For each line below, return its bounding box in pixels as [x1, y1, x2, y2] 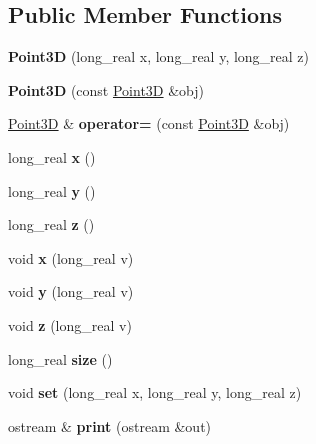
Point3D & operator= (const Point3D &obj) [8, 113, 290, 134]
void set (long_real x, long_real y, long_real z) [8, 382, 302, 403]
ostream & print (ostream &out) [8, 415, 212, 436]
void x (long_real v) [8, 247, 134, 268]
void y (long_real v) [8, 281, 134, 302]
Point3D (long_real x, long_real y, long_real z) [8, 46, 310, 67]
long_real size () [8, 348, 113, 369]
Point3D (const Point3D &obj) [8, 79, 205, 100]
